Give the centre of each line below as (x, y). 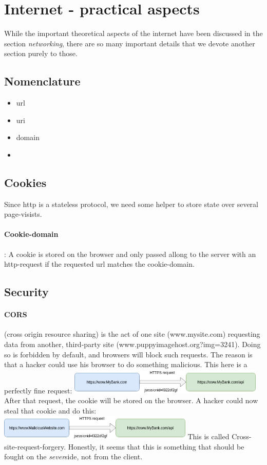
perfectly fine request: (38, 390)
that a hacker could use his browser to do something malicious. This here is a (126, 364)
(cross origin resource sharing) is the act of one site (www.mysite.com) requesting (132, 334)
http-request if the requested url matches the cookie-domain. (99, 264)
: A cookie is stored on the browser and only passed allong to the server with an (130, 254)
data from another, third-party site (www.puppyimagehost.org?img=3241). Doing (132, 344)
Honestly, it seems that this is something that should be (156, 446)
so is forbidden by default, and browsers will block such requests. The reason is (128, 354)
